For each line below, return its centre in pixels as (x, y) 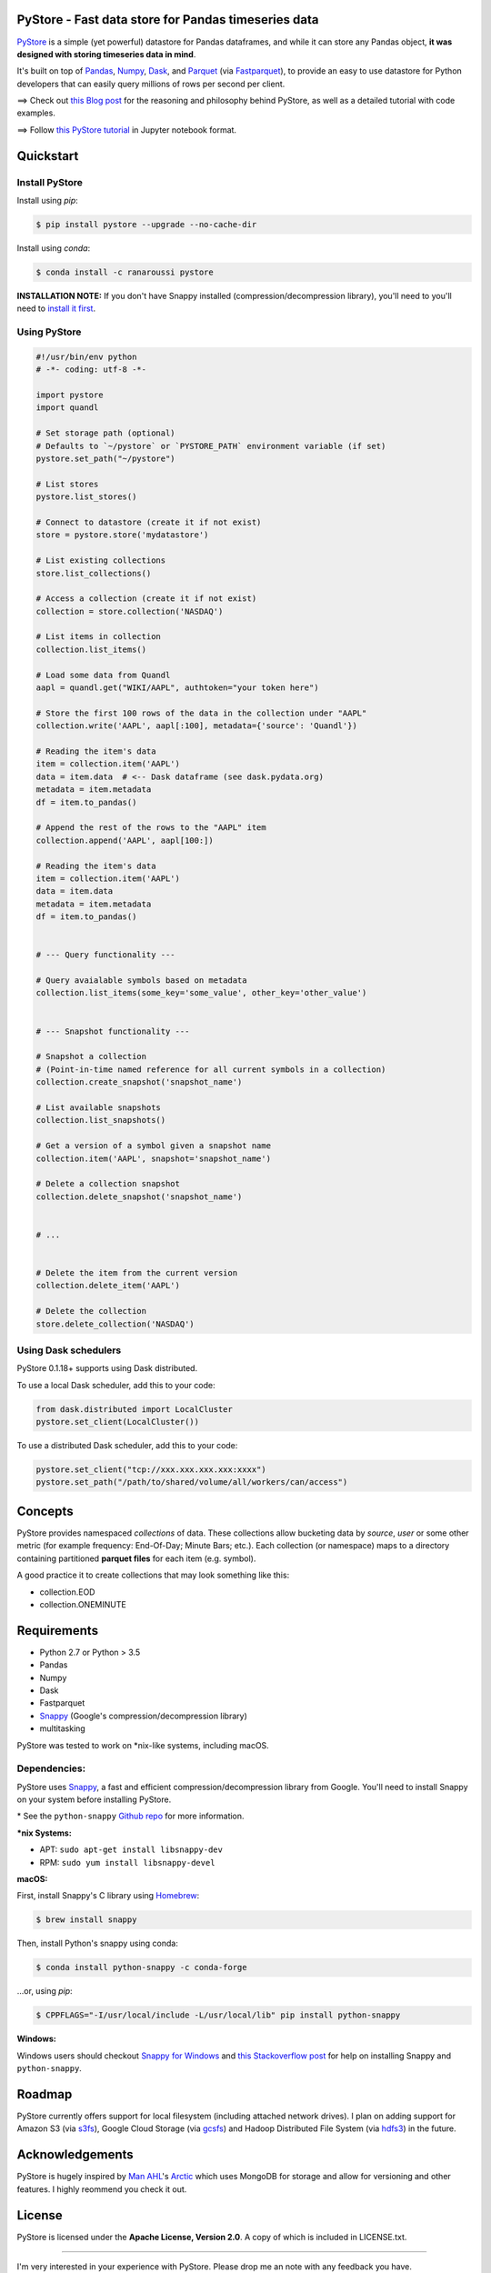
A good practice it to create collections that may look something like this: (153, 1575)
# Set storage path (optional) (106, 433)
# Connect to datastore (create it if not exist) (149, 522)
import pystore (70, 395)
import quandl (67, 408)
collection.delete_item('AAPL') (108, 1286)
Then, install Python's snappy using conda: (98, 1943)
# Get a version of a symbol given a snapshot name (154, 1146)
